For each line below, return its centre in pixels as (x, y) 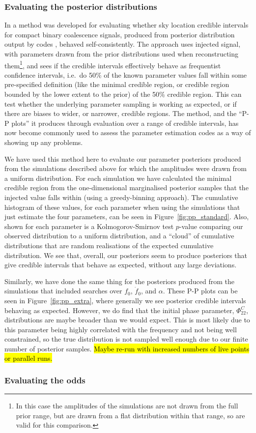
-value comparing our (211, 226)
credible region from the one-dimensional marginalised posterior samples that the (127, 188)
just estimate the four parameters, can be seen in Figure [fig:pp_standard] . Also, (127, 216)
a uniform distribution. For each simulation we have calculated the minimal (118, 178)
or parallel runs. (28, 358)
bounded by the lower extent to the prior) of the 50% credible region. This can (123, 94)
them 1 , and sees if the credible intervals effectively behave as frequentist (113, 64)
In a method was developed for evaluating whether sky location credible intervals (127, 25)
